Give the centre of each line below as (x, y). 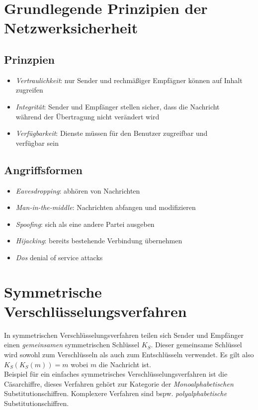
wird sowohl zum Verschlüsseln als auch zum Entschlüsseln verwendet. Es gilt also (129, 354)
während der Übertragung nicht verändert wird (87, 116)
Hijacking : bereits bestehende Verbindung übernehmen (99, 241)
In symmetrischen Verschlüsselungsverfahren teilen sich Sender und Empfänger (124, 335)
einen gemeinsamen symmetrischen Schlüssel (72, 345)
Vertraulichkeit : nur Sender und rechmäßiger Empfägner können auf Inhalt (129, 80)
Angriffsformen (43, 169)
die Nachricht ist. (125, 364)
